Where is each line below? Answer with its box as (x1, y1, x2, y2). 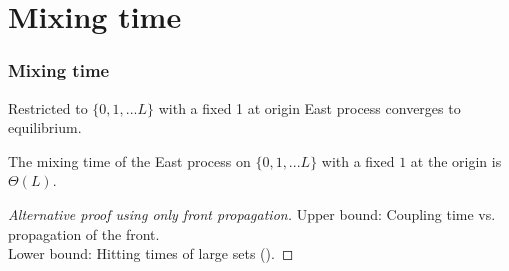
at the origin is (410, 150, 502, 171)
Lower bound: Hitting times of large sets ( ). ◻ (8, 243, 294, 264)
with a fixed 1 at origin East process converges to (158, 97, 461, 118)
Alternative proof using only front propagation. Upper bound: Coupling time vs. (8, 203, 496, 224)
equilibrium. (8, 117, 82, 138)
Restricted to (8, 97, 88, 118)
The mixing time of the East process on (8, 150, 251, 171)
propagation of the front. (8, 223, 160, 244)
